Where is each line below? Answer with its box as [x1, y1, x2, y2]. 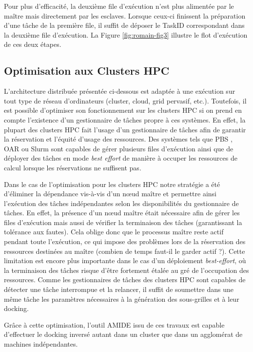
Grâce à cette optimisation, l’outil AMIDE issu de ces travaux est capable [4, 319, 225, 330]
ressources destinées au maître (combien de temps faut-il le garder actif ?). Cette [4, 246, 245, 256]
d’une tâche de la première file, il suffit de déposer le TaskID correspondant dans [4, 20, 245, 30]
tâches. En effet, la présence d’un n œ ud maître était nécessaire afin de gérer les [4, 207, 240, 218]
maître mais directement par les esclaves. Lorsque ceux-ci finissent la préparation [4, 10, 246, 21]
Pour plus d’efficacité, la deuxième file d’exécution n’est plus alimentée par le [4, 1, 234, 11]
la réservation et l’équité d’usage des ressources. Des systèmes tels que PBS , [4, 134, 233, 144]
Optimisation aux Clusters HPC [4, 63, 170, 78]
